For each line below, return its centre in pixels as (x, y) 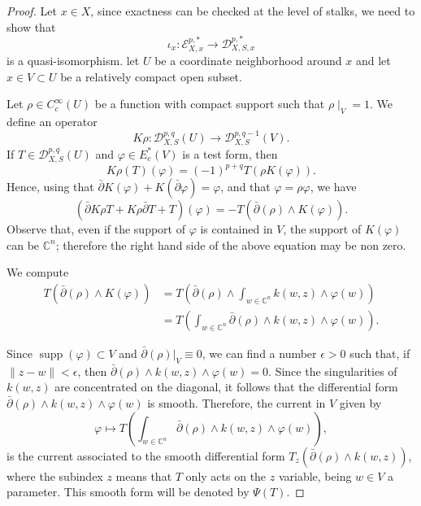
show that (31, 26)
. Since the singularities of (333, 371)
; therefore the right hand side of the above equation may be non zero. (231, 244)
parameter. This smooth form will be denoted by (128, 492)
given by (360, 402)
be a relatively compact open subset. (151, 76)
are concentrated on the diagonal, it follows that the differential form (226, 387)
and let (373, 61)
